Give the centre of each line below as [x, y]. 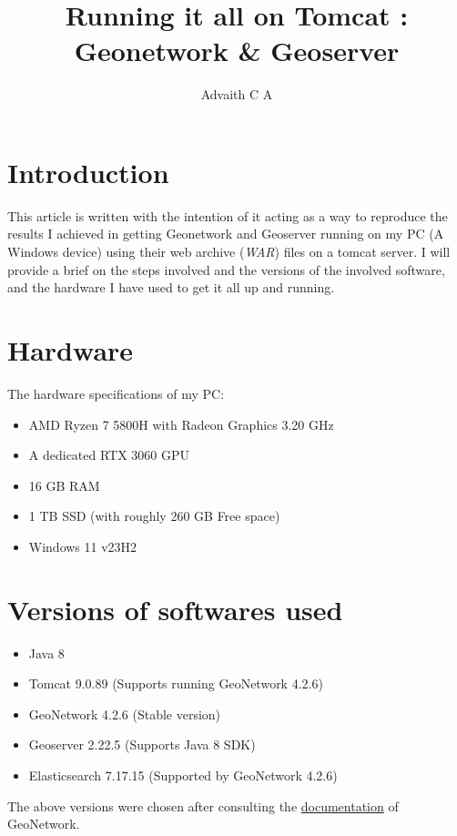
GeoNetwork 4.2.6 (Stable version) [125, 714]
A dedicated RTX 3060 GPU [109, 455]
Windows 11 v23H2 [83, 546]
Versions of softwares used [175, 609]
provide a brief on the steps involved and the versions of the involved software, [226, 269]
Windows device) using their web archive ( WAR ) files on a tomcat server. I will [229, 252]
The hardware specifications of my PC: [116, 393]
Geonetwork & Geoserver [237, 51]
